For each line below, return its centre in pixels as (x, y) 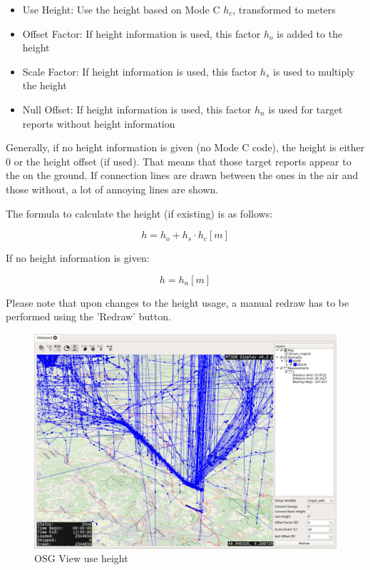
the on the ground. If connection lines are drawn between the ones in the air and (182, 175)
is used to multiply (314, 71)
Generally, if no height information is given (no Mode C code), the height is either (185, 147)
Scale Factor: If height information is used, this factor (140, 71)
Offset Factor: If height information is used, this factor (142, 33)
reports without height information (99, 123)
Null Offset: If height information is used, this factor (137, 109)
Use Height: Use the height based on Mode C (121, 9)
